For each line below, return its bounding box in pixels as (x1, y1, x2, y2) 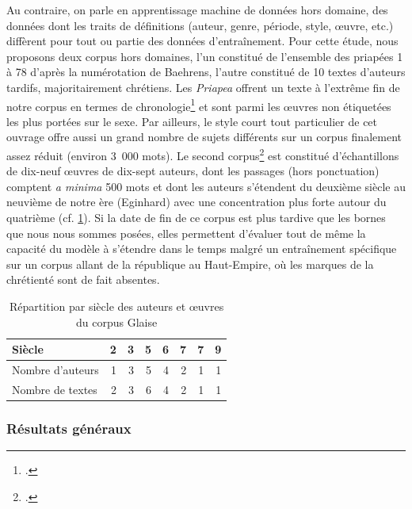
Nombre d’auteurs (12, 362, 99, 378)
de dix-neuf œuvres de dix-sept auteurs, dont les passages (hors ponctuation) (6, 163, 380, 179)
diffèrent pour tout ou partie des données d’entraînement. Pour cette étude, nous (6, 33, 399, 49)
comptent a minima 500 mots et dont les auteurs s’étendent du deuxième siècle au (6, 178, 406, 194)
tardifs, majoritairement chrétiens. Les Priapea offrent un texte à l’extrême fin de (6, 78, 400, 95)
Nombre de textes (12, 381, 97, 397)
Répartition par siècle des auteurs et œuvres (10, 298, 224, 314)
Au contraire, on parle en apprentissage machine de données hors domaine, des (6, 2, 388, 17)
